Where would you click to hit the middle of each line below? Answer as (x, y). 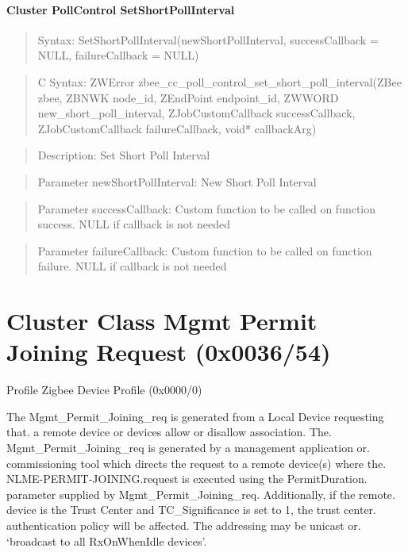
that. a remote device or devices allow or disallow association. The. (169, 432)
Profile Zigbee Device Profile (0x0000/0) (104, 390)
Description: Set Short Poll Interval (124, 155)
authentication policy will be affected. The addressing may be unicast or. (184, 525)
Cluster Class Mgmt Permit (162, 321)
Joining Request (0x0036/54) (169, 352)
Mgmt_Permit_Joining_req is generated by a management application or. (188, 448)
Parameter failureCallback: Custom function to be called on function (205, 250)
